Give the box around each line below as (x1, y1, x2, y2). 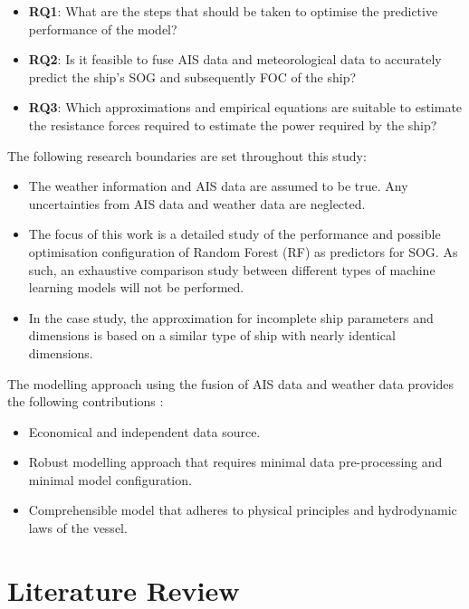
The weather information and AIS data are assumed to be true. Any (28, 176, 408, 195)
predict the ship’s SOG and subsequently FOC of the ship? (28, 67, 357, 86)
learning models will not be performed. (28, 278, 244, 297)
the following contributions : (7, 392, 164, 411)
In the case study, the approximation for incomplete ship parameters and (28, 308, 434, 327)
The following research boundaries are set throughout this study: (7, 146, 367, 165)
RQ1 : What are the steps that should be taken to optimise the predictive (28, 2, 438, 20)
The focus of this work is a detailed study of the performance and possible (28, 224, 441, 243)
